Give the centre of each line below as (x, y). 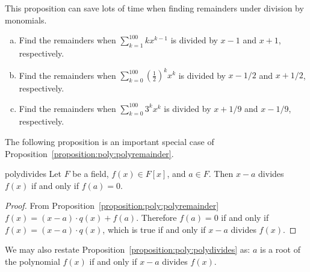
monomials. (26, 20)
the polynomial (33, 261)
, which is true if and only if (154, 229)
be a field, (91, 174)
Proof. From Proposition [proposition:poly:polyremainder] (112, 206)
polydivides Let (33, 174)
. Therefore (157, 218)
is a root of (280, 249)
